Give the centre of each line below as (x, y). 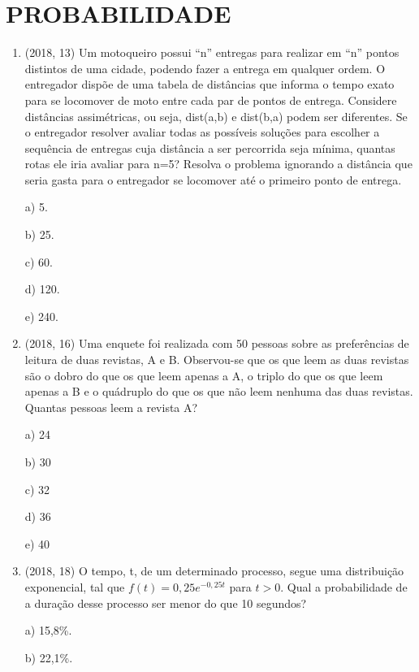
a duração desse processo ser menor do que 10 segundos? (166, 603)
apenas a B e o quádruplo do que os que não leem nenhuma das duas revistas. (219, 391)
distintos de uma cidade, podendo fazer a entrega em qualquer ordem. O (205, 68)
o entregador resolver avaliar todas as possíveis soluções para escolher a (202, 132)
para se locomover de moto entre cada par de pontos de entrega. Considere (211, 100)
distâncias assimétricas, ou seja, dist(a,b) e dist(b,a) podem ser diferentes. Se (216, 116)
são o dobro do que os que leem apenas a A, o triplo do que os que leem (204, 375)
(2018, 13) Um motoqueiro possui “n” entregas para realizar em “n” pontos (212, 52)
